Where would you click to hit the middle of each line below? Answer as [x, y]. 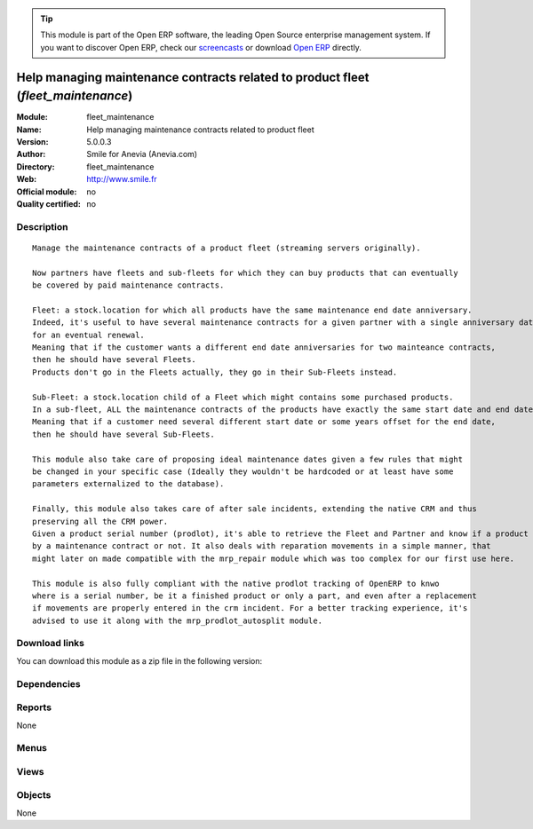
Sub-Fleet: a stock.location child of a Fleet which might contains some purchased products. [243, 397]
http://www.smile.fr [122, 179]
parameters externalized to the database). [128, 484]
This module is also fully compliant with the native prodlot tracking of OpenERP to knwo [236, 583]
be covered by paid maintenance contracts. [128, 285]
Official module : [47, 192]
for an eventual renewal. [89, 335]
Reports [34, 707]
